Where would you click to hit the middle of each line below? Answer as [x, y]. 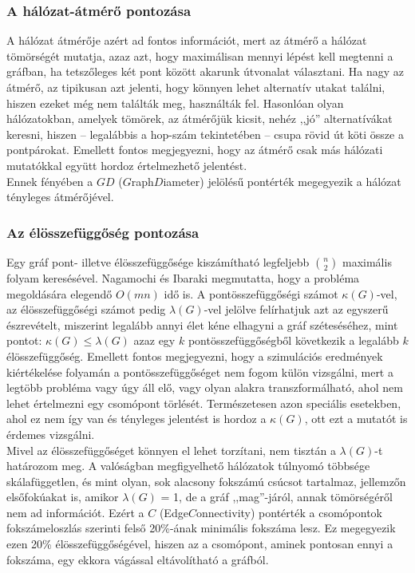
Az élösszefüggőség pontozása [103, 232]
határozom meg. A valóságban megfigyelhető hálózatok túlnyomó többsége [188, 466]
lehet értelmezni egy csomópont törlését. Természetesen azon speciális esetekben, [204, 403]
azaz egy [154, 340]
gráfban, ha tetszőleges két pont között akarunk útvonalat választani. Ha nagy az [206, 71]
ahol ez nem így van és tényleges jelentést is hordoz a [136, 419]
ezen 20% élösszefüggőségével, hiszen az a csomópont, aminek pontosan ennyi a [200, 544]
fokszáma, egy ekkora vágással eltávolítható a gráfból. [138, 559]
